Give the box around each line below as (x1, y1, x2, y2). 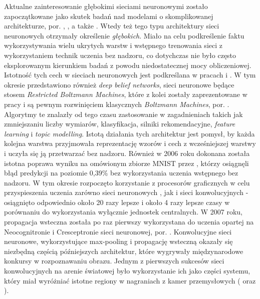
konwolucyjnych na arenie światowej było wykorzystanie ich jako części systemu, (4, 265, 250, 276)
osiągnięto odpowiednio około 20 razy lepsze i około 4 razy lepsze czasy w (4, 196, 230, 207)
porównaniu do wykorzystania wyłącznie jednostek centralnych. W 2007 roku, (4, 206, 242, 217)
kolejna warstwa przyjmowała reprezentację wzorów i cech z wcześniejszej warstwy (4, 138, 256, 148)
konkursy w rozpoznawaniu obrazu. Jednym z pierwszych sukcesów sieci (4, 255, 224, 266)
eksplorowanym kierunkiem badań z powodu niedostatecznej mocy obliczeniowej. (4, 59, 251, 70)
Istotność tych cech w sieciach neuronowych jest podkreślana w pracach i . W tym (4, 69, 256, 80)
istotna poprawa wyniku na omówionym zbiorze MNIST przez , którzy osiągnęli (4, 157, 249, 168)
